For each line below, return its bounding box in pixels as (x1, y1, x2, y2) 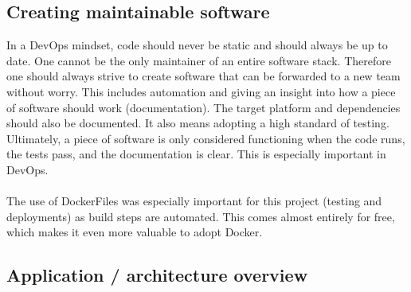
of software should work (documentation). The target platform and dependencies (6, 99, 401, 115)
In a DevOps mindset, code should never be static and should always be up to (6, 37, 388, 53)
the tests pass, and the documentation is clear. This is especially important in (6, 146, 386, 162)
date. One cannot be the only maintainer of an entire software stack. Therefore (6, 52, 391, 68)
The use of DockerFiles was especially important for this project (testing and (6, 193, 382, 209)
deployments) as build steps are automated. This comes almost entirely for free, (6, 208, 395, 224)
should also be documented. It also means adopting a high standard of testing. (6, 115, 389, 131)
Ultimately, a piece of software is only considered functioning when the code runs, (6, 130, 405, 146)
